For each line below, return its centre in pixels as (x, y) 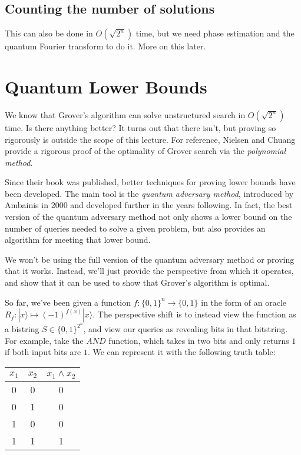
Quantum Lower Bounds (106, 86)
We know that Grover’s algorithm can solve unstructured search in (125, 114)
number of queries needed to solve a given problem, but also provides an (135, 228)
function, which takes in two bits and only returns (199, 340)
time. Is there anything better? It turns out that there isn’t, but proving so (140, 127)
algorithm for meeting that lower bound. (78, 240)
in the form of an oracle (244, 302)
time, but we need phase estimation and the (215, 33)
